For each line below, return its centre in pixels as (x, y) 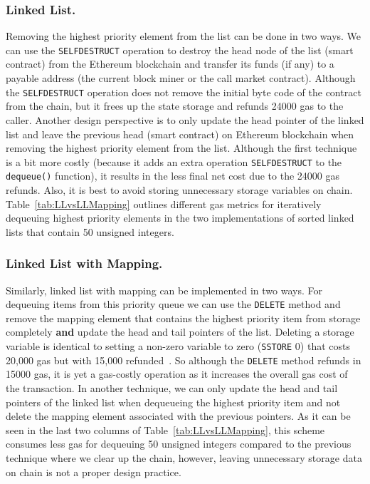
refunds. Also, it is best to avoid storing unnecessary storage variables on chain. (179, 190)
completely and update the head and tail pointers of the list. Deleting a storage (180, 332)
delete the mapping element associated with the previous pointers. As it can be (178, 416)
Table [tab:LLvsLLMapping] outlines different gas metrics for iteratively (164, 204)
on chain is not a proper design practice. (94, 472)
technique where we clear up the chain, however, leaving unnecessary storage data (184, 457)
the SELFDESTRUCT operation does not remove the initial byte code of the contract (184, 92)
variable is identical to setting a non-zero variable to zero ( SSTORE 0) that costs (178, 346)
